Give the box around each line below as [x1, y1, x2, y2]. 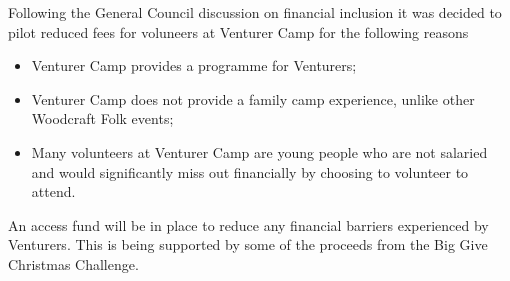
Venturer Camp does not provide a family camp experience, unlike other [31, 88, 475, 109]
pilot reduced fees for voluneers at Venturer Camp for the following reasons [8, 21, 469, 42]
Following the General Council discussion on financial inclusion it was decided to [8, 2, 502, 22]
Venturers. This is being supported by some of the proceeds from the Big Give [8, 234, 488, 255]
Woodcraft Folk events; [31, 108, 174, 129]
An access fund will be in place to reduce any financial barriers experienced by [8, 214, 489, 235]
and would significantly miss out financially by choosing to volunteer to [31, 161, 469, 182]
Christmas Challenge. [8, 253, 139, 274]
